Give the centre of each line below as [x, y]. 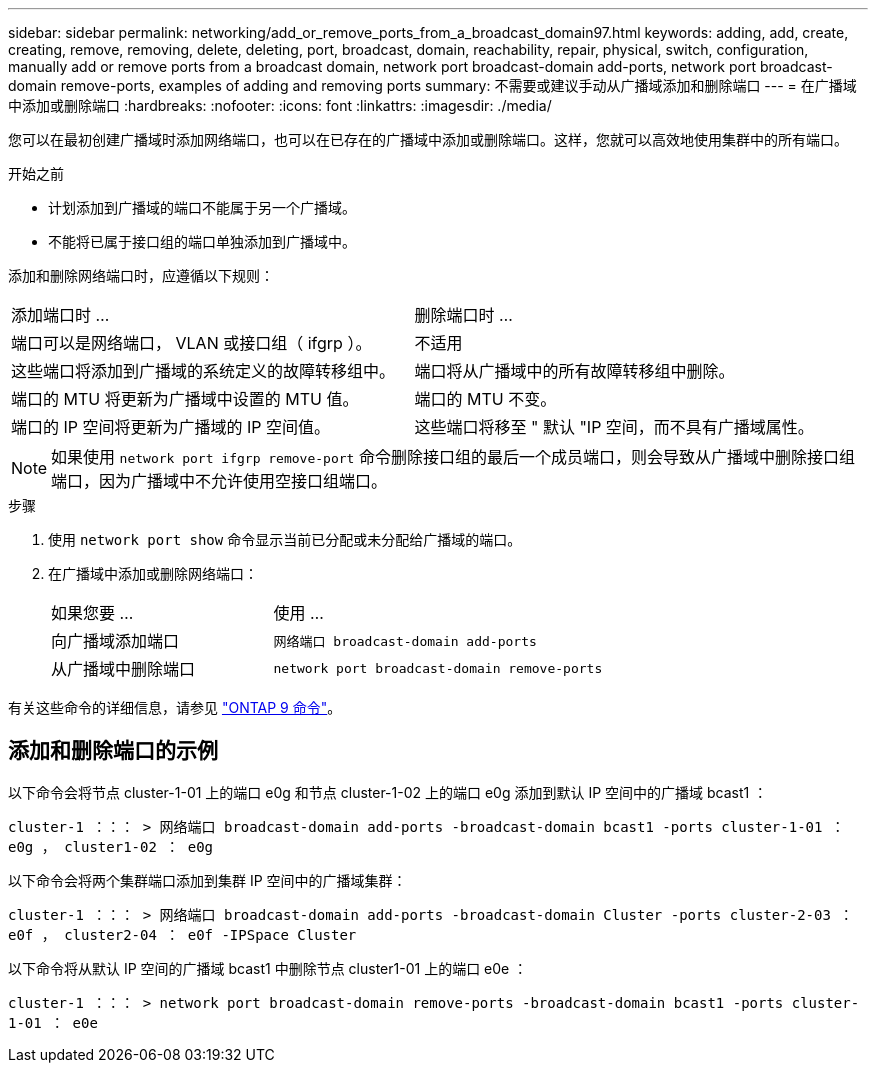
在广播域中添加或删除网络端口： [153, 573]
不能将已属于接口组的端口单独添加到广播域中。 [202, 241]
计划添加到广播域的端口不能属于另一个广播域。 [202, 207]
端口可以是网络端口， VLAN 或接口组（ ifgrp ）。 [191, 343]
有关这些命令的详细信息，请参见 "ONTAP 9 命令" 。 [175, 707]
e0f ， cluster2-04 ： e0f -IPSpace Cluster [182, 934]
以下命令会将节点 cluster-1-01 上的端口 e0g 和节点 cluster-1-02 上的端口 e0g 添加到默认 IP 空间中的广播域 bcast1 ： [388, 792]
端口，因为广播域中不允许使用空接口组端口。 [219, 481]
